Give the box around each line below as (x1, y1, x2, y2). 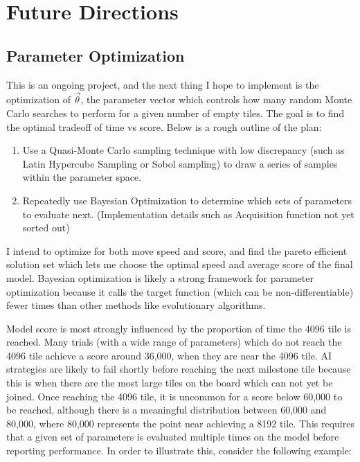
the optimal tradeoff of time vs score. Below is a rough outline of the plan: (6, 119, 322, 134)
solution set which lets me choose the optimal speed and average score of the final (6, 257, 353, 272)
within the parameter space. (22, 170, 142, 184)
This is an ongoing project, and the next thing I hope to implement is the (6, 77, 319, 91)
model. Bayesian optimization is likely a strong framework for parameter (6, 270, 314, 285)
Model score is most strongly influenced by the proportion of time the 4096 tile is (6, 321, 351, 335)
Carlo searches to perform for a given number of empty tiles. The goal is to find (6, 105, 345, 120)
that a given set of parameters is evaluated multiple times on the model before (6, 429, 339, 444)
